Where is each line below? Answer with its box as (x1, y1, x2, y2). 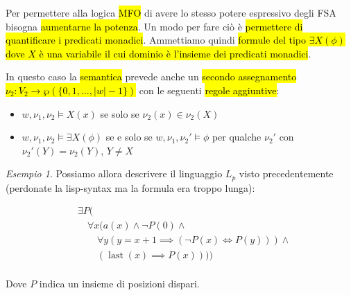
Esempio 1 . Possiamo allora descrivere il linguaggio (6, 166, 223, 181)
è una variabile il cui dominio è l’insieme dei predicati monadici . (39, 46, 311, 60)
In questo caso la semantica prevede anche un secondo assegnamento (6, 69, 297, 84)
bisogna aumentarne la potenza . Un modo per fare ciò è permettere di (6, 19, 303, 33)
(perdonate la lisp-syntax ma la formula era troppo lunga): (6, 180, 255, 195)
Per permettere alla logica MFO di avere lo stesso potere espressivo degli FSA (6, 6, 336, 19)
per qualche (212, 129, 262, 144)
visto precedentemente (239, 166, 334, 181)
